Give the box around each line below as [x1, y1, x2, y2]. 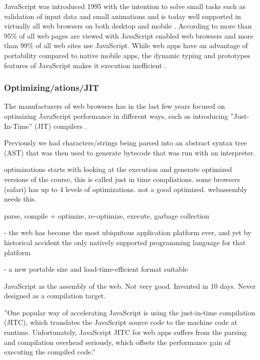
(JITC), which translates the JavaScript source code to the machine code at [4, 317, 237, 327]
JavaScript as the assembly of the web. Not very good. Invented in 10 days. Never [4, 280, 256, 291]
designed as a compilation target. [4, 290, 106, 301]
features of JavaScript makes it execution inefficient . [4, 60, 167, 70]
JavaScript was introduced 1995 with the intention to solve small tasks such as [4, 1, 246, 11]
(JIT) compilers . [34, 120, 87, 131]
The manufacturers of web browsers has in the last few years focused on [4, 101, 225, 111]
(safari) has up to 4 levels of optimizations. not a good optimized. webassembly [4, 184, 247, 194]
